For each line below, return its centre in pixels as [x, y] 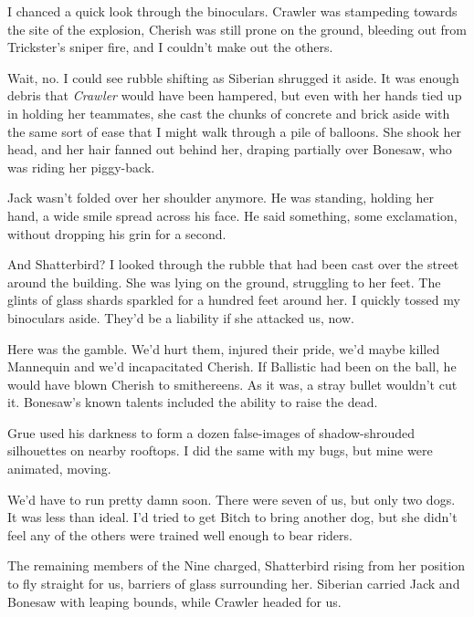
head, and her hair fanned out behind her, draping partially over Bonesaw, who [230, 149]
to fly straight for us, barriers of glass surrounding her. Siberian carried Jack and [234, 584]
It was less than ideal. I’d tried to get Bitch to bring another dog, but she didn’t [232, 517]
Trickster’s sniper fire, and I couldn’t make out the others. [170, 47]
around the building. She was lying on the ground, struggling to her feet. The [224, 282]
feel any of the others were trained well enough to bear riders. [180, 534]
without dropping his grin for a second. [117, 233]
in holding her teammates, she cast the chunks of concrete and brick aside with [229, 113]
